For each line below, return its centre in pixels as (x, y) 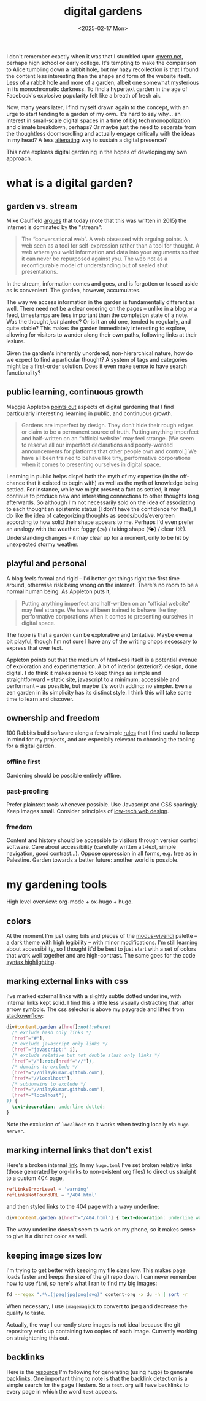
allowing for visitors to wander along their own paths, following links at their (102, 334)
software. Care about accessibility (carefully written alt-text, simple (91, 847)
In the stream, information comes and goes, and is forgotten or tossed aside (102, 283)
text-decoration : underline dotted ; (59, 1107)
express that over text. (35, 648)
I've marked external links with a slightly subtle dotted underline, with (94, 996)
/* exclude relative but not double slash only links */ (86, 1056)
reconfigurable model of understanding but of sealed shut (95, 265)
